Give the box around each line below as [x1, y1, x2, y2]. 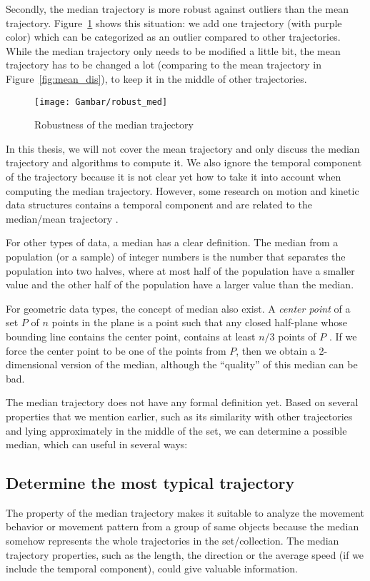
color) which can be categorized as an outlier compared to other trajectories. [6, 29, 341, 44]
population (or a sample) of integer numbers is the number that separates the [6, 248, 346, 263]
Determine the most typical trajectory [6, 472, 295, 494]
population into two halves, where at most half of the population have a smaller [6, 263, 355, 278]
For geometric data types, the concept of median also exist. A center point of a [6, 300, 351, 315]
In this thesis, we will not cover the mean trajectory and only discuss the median [6, 141, 360, 156]
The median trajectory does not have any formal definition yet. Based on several [6, 395, 359, 410]
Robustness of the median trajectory [34, 117, 194, 132]
